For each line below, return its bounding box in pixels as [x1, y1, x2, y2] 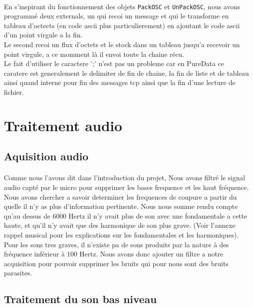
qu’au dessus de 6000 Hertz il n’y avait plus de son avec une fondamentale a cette [4, 210, 247, 221]
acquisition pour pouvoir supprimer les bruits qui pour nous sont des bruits [4, 258, 229, 268]
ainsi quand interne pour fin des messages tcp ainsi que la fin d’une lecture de [4, 77, 235, 87]
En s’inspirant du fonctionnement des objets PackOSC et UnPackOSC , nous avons [4, 1, 240, 11]
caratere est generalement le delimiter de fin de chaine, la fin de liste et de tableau [4, 68, 249, 78]
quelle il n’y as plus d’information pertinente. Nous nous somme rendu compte [4, 201, 238, 211]
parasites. [4, 268, 32, 278]
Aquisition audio [4, 149, 89, 164]
